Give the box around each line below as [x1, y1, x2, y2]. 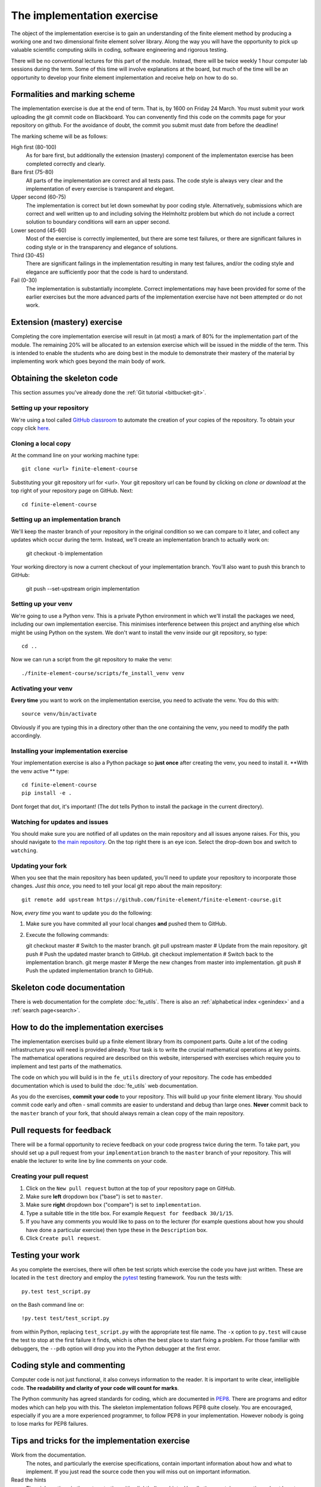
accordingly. [11, 732, 42, 739]
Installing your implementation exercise [11, 746, 128, 755]
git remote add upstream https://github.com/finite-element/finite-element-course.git [21, 896, 282, 903]
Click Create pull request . [26, 1234, 101, 1241]
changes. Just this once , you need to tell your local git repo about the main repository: [11, 882, 222, 889]
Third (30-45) [11, 252, 45, 259]
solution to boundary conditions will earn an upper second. [26, 218, 171, 225]
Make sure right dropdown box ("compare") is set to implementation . [26, 1201, 202, 1209]
